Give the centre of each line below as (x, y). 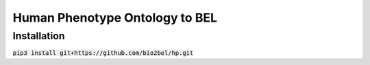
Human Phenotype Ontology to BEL (115, 18)
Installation (39, 36)
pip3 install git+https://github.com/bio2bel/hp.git (103, 53)
